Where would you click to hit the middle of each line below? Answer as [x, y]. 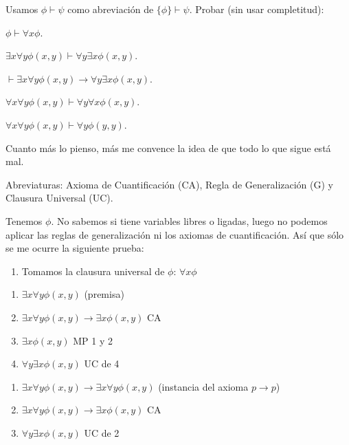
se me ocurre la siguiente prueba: [75, 248]
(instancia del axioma [203, 386]
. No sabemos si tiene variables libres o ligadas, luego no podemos [189, 220]
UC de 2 [102, 432]
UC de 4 [102, 363]
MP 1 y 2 [93, 340]
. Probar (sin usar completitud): [257, 9]
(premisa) [104, 294]
